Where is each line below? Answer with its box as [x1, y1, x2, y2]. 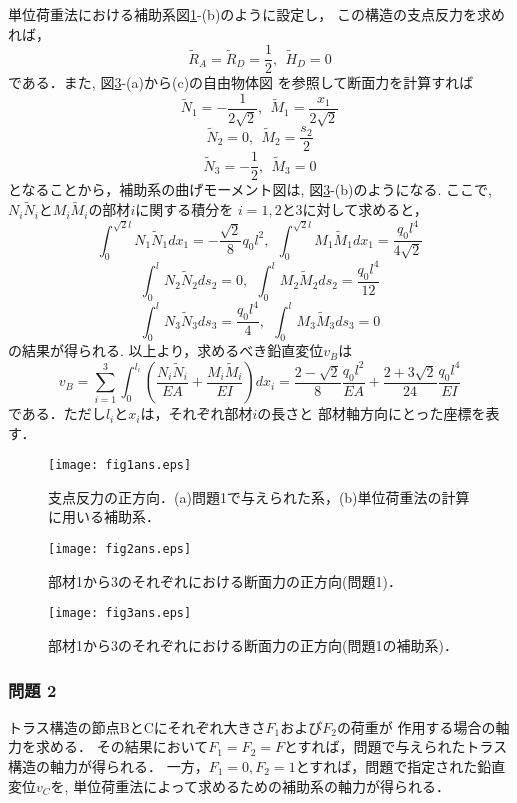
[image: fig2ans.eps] [48, 542, 192, 557]
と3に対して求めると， [281, 199, 428, 220]
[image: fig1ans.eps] [48, 458, 192, 473]
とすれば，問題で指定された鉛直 [295, 755, 506, 776]
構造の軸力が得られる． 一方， [8, 755, 209, 776]
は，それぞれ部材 [140, 403, 253, 424]
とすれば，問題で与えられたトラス [283, 736, 508, 757]
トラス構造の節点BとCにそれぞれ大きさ [8, 716, 266, 737]
